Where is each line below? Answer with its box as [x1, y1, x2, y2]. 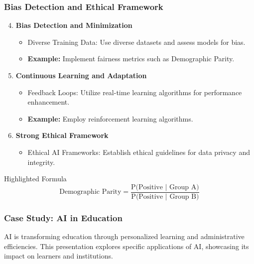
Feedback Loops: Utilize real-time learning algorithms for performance [27, 87, 242, 97]
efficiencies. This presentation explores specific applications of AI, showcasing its [4, 241, 249, 251]
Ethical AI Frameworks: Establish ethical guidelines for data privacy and [27, 146, 250, 157]
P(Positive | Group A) [131, 183, 199, 191]
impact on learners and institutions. [4, 251, 113, 261]
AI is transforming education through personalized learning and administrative [4, 231, 245, 242]
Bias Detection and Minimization [15, 20, 132, 30]
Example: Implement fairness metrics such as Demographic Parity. [27, 53, 235, 64]
